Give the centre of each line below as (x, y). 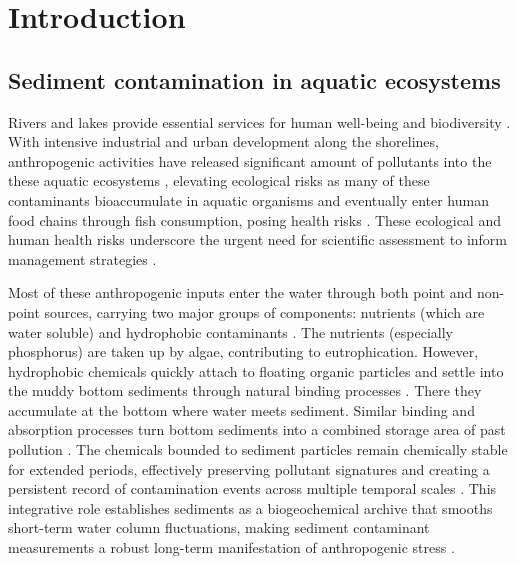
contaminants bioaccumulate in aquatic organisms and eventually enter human (248, 199)
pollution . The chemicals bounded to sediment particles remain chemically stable (258, 449)
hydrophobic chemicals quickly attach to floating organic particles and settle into (256, 370)
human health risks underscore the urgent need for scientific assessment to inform (257, 239)
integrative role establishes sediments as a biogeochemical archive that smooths (250, 507)
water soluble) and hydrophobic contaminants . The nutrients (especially (230, 331)
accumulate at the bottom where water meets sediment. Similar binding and (241, 409)
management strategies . (82, 258)
